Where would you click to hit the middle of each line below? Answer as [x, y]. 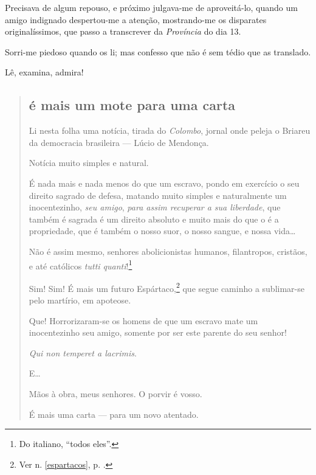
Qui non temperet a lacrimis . [83, 352]
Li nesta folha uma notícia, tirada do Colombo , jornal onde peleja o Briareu [170, 130]
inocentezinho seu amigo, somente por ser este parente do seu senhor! [158, 332]
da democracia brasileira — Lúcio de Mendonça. [119, 142]
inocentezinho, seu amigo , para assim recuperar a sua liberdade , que [155, 207]
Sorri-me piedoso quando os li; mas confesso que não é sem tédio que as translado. [158, 51]
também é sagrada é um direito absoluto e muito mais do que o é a [154, 219]
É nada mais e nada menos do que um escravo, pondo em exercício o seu [164, 183]
